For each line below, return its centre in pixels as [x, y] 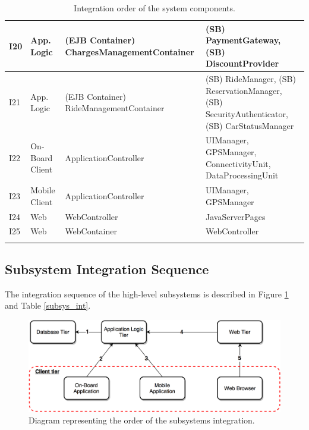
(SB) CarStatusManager [250, 125]
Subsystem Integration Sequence [107, 269]
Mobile [43, 190]
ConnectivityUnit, [238, 163]
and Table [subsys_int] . [48, 305]
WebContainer [91, 231]
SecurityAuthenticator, [247, 114]
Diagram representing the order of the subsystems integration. [142, 420]
